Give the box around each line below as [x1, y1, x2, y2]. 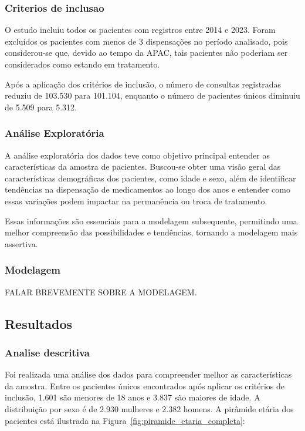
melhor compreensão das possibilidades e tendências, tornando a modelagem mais [5, 226, 298, 238]
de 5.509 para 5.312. [5, 100, 77, 113]
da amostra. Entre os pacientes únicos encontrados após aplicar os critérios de [5, 379, 285, 392]
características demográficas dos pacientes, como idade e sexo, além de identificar [5, 171, 296, 184]
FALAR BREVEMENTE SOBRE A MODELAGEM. [5, 285, 197, 298]
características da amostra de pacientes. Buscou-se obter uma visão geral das [5, 160, 281, 173]
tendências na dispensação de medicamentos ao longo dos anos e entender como [5, 183, 290, 196]
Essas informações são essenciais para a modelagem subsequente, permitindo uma [5, 214, 297, 227]
